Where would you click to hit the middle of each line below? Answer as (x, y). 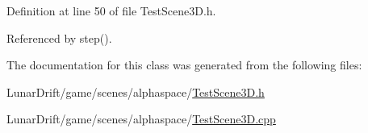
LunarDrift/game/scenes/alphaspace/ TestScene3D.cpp (141, 119)
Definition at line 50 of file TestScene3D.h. (111, 10)
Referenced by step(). (59, 37)
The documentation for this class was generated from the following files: (184, 65)
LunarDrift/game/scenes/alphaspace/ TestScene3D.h (136, 91)
